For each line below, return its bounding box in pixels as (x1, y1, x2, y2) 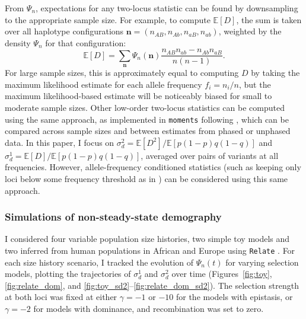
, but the (239, 78, 271, 90)
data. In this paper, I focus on (5, 136, 114, 148)
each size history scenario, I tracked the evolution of (5, 256, 194, 268)
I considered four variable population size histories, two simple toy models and (5, 232, 290, 245)
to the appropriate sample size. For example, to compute (5, 13, 211, 25)
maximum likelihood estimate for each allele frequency (5, 78, 202, 90)
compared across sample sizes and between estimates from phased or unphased (5, 125, 291, 137)
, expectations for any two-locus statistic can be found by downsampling (36, 2, 298, 14)
